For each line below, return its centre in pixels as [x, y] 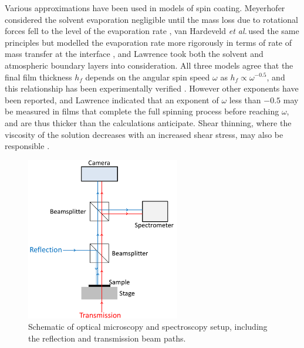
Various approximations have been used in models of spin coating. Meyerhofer [145, 8]
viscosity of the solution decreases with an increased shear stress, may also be [144, 134]
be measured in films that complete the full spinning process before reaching [142, 111]
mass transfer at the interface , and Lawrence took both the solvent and [134, 54]
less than [245, 99]
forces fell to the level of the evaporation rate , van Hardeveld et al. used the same [152, 31]
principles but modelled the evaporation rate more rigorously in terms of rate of [148, 42]
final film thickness [38, 77]
